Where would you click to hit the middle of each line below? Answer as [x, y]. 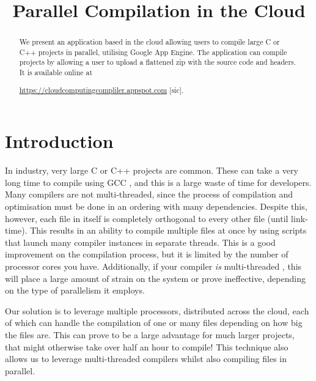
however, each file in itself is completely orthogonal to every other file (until [147, 218]
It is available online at [56, 72]
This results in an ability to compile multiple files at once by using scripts [168, 230]
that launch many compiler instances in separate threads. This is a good [140, 242]
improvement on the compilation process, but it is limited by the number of [147, 254]
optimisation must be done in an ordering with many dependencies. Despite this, [156, 206]
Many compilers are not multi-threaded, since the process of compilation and [149, 194]
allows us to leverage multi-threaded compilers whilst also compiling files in [146, 359]
